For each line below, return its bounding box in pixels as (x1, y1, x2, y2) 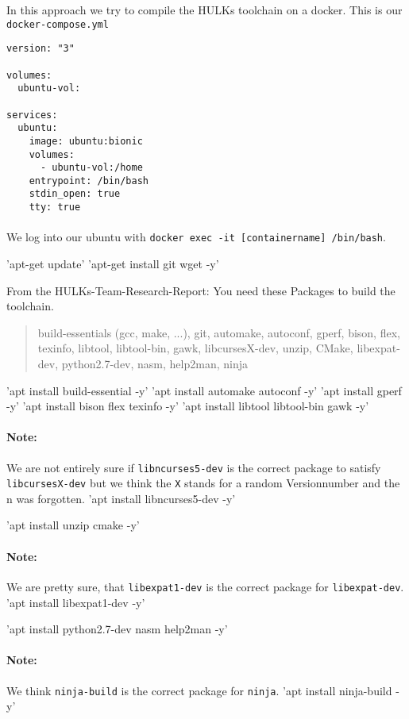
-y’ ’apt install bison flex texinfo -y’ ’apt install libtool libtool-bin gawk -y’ (6, 398, 369, 414)
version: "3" (6, 43, 75, 55)
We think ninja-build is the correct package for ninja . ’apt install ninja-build (6, 682, 392, 698)
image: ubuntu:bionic (29, 135, 143, 147)
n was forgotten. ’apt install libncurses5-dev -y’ (6, 490, 236, 506)
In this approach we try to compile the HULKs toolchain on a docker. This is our (6, 2, 403, 17)
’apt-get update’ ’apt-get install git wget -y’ (6, 256, 219, 272)
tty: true (29, 202, 81, 213)
